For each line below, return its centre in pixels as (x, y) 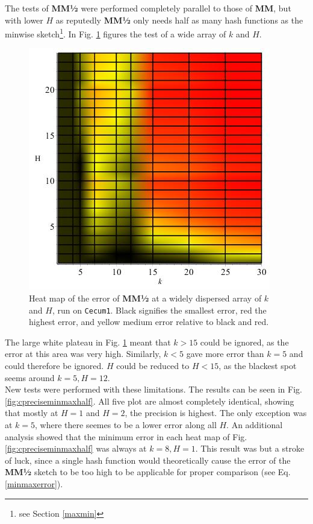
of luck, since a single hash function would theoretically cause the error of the (148, 460)
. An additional (255, 425)
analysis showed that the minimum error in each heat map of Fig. (126, 436)
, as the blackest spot (258, 366)
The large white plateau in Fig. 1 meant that (88, 342)
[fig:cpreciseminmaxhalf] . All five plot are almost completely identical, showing (150, 401)
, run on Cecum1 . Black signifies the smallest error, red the (159, 310)
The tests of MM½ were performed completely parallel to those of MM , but (148, 8)
